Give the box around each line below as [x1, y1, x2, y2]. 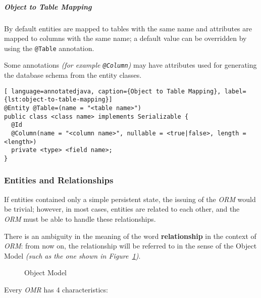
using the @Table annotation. [4, 42, 94, 53]
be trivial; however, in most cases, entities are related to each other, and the [4, 204, 240, 214]
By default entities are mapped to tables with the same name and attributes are [4, 23, 252, 33]
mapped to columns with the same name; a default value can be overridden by [4, 33, 247, 43]
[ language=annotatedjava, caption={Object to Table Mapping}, [4, 87, 221, 95]
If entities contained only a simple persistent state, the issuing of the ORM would [4, 193, 256, 204]
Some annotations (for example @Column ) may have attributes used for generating [4, 60, 257, 70]
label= [224, 87, 246, 95]
